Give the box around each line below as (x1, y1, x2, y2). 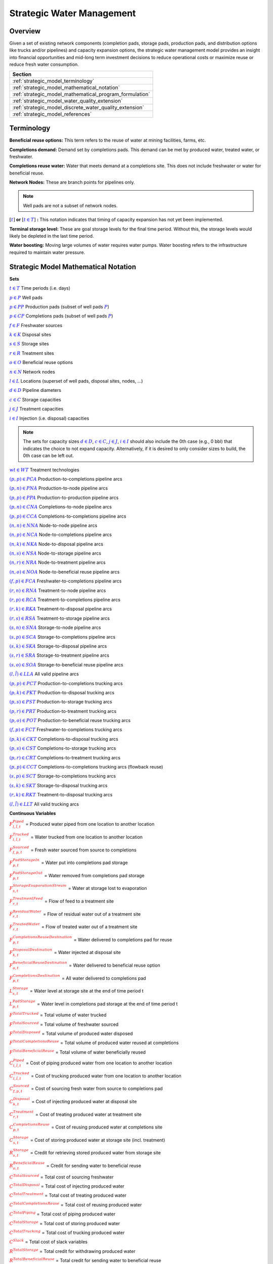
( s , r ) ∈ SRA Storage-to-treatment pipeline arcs (9, 652, 110, 658)
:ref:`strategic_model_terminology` (12, 77, 95, 84)
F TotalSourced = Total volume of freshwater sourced (9, 1021, 119, 1027)
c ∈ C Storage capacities (9, 396, 62, 402)
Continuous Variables (9, 810, 56, 816)
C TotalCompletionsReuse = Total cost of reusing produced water (9, 1201, 142, 1208)
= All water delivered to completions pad (61, 975, 146, 981)
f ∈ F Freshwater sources (9, 322, 63, 328)
